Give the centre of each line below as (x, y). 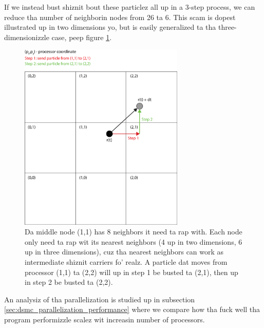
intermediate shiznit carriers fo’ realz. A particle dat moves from (126, 262)
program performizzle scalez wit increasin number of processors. (105, 320)
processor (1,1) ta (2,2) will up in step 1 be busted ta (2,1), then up (131, 272)
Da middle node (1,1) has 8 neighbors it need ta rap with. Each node (134, 232)
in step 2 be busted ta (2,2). (69, 282)
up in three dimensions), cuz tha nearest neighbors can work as (124, 252)
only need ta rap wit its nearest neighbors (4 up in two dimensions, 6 (134, 241)
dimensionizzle (27, 37)
